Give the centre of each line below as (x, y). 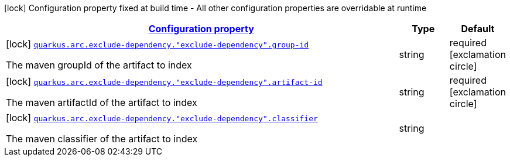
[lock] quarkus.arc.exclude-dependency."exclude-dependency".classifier (162, 118)
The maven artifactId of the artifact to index (102, 102)
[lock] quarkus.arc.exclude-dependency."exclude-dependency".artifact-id (164, 81)
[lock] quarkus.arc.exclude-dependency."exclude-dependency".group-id (158, 44)
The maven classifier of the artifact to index (102, 139)
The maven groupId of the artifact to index (99, 65)
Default (478, 29)
